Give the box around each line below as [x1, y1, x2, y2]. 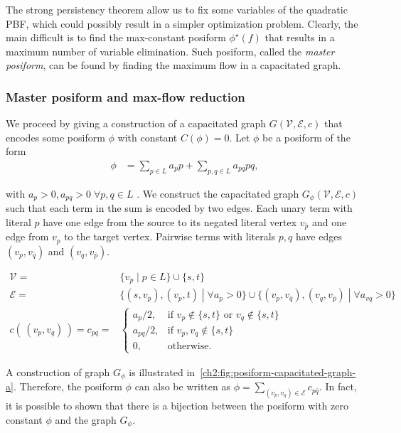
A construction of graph [6, 364, 110, 379]
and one [311, 214, 347, 229]
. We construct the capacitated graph [137, 186, 299, 201]
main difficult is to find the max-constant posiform [6, 30, 226, 45]
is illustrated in [129, 364, 196, 379]
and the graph [55, 412, 117, 427]
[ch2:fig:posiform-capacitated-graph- [200, 364, 356, 379]
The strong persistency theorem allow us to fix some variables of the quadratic [6, 2, 348, 16]
